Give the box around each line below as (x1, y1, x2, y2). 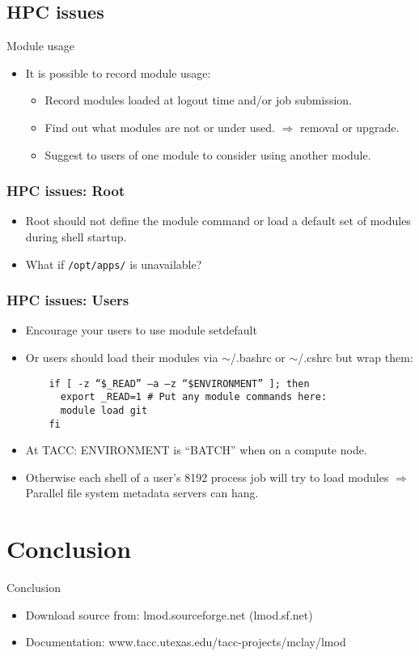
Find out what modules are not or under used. (44, 118, 275, 135)
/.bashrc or (230, 349, 286, 366)
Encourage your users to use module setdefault (25, 322, 257, 339)
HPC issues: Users (6, 290, 129, 310)
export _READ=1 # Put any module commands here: (60, 391, 328, 403)
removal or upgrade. (300, 118, 400, 135)
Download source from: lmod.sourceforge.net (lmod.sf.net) (25, 606, 313, 623)
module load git (60, 404, 148, 416)
